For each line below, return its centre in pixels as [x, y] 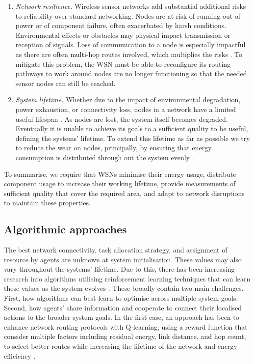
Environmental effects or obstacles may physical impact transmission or [123, 35]
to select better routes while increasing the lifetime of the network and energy [121, 346]
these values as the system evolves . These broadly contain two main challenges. [124, 288]
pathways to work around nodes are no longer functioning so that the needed [131, 73]
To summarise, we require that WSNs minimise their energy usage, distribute [120, 174]
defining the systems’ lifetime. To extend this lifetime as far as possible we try [133, 138]
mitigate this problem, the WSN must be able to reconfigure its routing [123, 64]
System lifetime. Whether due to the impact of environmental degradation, [128, 99]
